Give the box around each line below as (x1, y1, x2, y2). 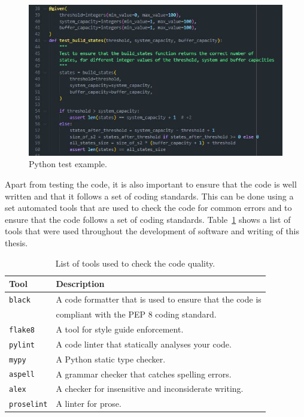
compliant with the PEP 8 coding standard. (56, 307, 217, 320)
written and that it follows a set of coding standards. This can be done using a (5, 189, 294, 202)
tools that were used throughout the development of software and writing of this (5, 225, 300, 237)
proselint (9, 400, 48, 409)
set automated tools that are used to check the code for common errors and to (5, 201, 292, 214)
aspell (9, 370, 35, 379)
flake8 (9, 325, 35, 334)
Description (56, 277, 105, 290)
